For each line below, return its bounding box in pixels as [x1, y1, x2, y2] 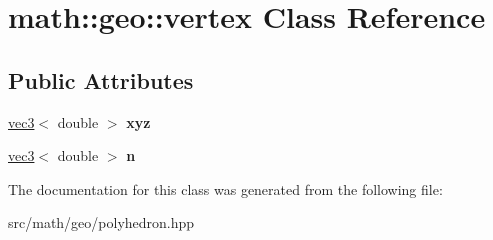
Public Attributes [8, 64, 194, 95]
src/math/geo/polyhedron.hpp [8, 212, 195, 233]
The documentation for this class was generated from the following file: [8, 178, 443, 199]
